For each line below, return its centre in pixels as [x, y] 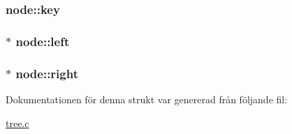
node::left [43, 41]
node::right [47, 73]
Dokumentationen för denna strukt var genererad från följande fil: [147, 99]
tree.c [17, 122]
